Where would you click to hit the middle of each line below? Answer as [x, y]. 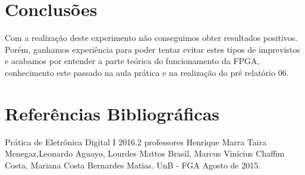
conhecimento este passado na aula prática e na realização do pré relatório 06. [147, 72]
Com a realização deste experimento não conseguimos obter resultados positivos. [151, 38]
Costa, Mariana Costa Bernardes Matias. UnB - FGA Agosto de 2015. [133, 165]
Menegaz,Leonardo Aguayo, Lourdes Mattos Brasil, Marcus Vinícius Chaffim [145, 153]
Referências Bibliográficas [112, 113]
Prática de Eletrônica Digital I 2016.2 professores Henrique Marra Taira [136, 141]
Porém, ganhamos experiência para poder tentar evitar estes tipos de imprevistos [152, 49]
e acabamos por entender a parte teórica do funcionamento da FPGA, [132, 61]
